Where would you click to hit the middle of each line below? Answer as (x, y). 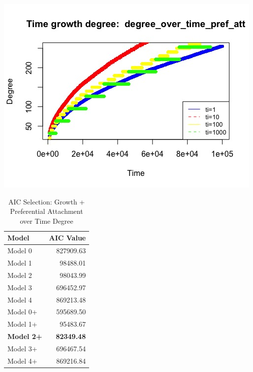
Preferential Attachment (47, 211)
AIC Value (67, 238)
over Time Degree (47, 220)
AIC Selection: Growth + (47, 201)
